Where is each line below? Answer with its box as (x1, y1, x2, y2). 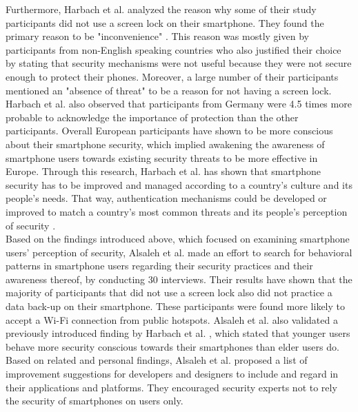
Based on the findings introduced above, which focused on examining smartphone (6, 231, 350, 246)
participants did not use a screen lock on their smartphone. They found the (6, 15, 324, 30)
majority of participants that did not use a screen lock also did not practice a (6, 285, 332, 300)
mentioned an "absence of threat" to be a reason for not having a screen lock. (6, 83, 332, 97)
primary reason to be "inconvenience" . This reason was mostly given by (6, 29, 309, 43)
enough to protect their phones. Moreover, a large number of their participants (6, 69, 339, 83)
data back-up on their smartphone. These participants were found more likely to (6, 299, 345, 313)
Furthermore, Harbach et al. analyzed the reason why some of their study (6, 2, 317, 16)
